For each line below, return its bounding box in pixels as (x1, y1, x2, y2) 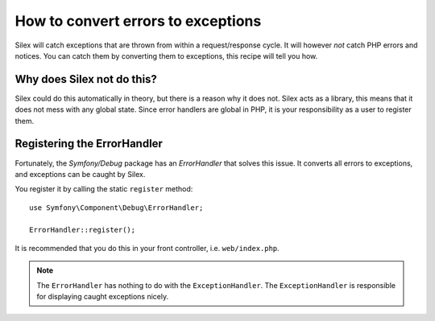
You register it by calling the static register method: (14, 184, 193, 194)
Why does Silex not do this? (14, 72, 157, 86)
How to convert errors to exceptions (14, 12, 262, 30)
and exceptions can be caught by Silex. (14, 169, 146, 179)
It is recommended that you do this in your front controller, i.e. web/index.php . (14, 243, 280, 253)
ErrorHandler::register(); (29, 225, 136, 235)
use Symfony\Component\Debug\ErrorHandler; (29, 203, 204, 212)
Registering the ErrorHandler (14, 137, 163, 150)
